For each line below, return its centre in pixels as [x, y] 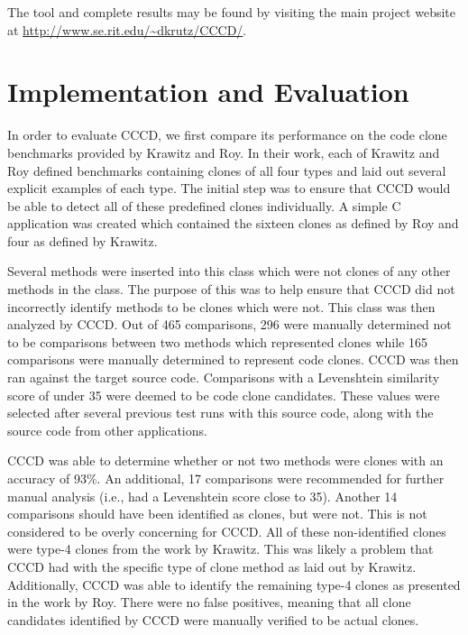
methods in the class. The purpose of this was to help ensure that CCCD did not [231, 289]
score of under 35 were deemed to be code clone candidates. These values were [224, 395]
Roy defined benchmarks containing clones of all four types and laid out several [227, 170]
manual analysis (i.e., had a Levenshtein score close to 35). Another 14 [202, 496]
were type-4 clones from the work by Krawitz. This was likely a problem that [220, 549]
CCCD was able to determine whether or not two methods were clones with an [225, 460]
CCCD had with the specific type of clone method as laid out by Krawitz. [212, 566]
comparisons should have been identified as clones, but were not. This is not [217, 514]
